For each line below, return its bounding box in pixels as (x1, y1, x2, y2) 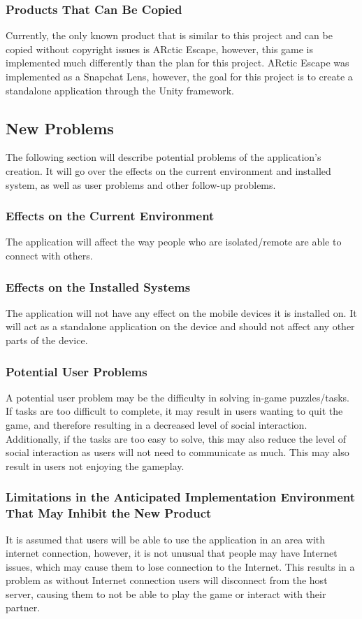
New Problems (6, 117, 114, 138)
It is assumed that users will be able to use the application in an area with (6, 532, 326, 546)
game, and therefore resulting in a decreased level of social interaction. (6, 417, 307, 432)
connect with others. (6, 248, 93, 262)
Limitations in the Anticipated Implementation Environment (6, 488, 356, 506)
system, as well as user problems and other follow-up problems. (6, 177, 276, 192)
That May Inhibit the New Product (6, 504, 212, 522)
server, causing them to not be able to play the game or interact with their (6, 586, 326, 601)
